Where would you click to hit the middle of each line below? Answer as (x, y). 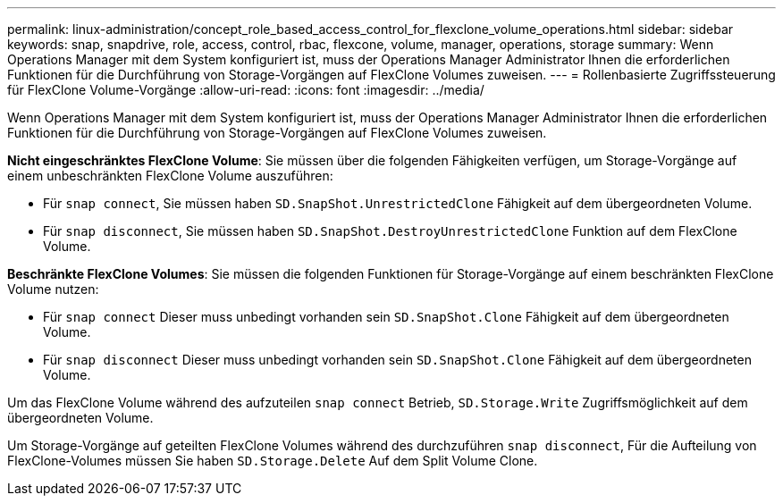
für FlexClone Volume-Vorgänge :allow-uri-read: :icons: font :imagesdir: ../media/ (246, 90)
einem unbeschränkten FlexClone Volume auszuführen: (170, 176)
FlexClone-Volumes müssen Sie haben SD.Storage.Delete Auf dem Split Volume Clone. (273, 461)
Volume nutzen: (53, 289)
